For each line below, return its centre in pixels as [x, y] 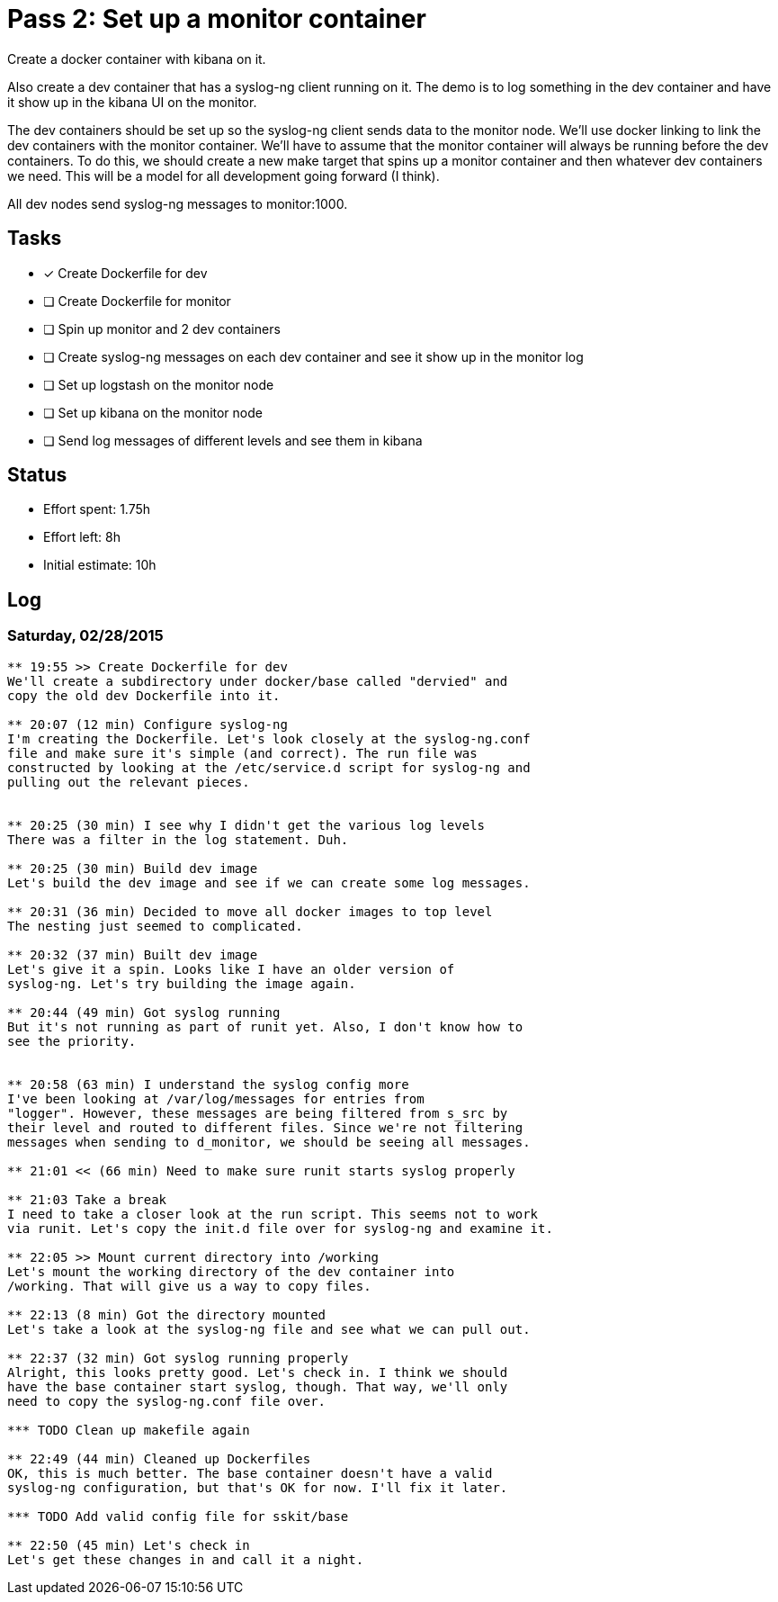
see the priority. [72, 1041]
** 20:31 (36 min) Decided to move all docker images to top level [250, 911]
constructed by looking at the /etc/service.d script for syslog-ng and [269, 767]
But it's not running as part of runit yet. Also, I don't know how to [265, 1026]
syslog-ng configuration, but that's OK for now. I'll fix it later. [258, 1487]
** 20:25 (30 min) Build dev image [133, 868]
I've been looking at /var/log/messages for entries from [216, 1098]
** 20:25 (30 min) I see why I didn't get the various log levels [246, 825]
